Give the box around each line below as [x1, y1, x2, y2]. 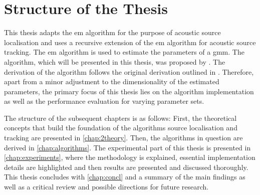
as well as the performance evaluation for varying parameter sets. [4, 96, 204, 106]
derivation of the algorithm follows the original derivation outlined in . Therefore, [4, 66, 254, 77]
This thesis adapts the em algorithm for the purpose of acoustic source [4, 27, 221, 38]
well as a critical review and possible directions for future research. [4, 181, 209, 192]
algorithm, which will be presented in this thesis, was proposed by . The [4, 56, 225, 67]
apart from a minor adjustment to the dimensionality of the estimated [4, 76, 219, 87]
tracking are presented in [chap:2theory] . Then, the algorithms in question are [4, 132, 243, 143]
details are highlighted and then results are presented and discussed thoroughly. [4, 161, 248, 172]
